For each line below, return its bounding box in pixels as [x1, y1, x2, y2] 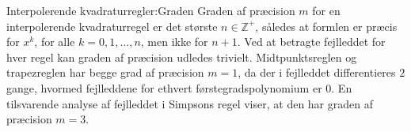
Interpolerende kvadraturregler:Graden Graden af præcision [6, 2, 295, 18]
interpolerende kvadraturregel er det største [6, 17, 218, 34]
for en [312, 2, 341, 18]
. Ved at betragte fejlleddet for [237, 33, 386, 50]
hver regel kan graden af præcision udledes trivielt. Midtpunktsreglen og [6, 48, 357, 65]
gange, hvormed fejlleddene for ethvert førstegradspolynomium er [6, 79, 322, 96]
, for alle [34, 33, 75, 50]
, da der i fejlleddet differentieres [238, 64, 396, 81]
